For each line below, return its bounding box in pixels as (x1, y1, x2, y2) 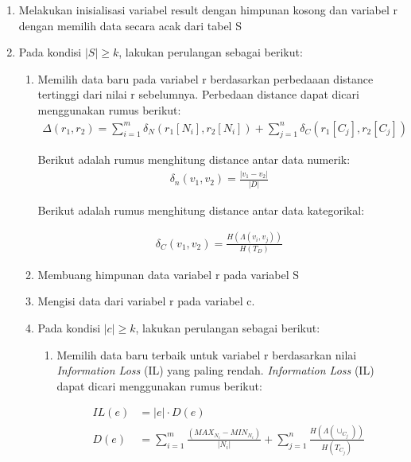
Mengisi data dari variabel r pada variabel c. (37, 293, 255, 309)
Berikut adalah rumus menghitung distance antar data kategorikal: (37, 201, 365, 218)
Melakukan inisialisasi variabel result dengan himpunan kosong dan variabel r (18, 2, 398, 17)
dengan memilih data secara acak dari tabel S (18, 17, 242, 33)
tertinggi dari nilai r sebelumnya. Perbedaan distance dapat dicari (37, 86, 359, 103)
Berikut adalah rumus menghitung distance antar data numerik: (37, 151, 351, 168)
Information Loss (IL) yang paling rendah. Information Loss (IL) (56, 362, 374, 379)
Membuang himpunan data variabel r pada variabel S (37, 266, 299, 282)
